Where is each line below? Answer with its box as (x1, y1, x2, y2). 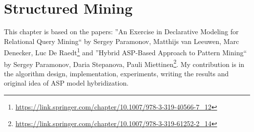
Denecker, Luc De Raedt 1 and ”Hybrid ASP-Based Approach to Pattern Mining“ (4, 46, 247, 57)
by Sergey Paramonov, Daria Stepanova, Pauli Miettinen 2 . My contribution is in (4, 57, 245, 69)
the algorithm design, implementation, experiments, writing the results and (4, 68, 229, 78)
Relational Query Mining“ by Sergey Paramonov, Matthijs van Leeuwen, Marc (4, 36, 239, 46)
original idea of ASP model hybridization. (4, 78, 129, 88)
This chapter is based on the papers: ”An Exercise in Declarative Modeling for (4, 26, 239, 37)
